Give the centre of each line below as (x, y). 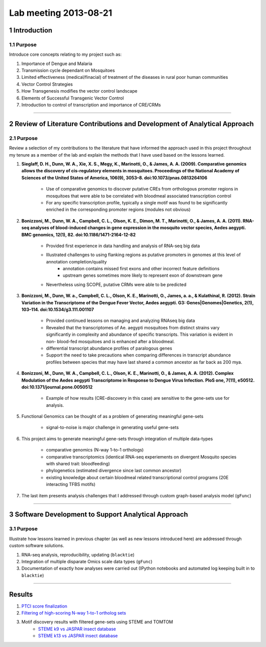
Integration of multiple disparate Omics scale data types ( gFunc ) (87, 561)
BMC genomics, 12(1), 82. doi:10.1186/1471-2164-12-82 (79, 234)
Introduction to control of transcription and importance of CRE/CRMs (91, 105)
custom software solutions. (36, 546)
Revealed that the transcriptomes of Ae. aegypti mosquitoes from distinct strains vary (133, 327)
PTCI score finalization (44, 606)
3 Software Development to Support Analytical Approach (99, 515)
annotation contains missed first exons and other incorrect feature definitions (141, 269)
